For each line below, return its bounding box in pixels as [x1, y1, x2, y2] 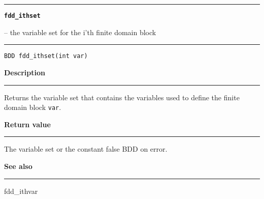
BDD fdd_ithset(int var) [4, 52, 88, 60]
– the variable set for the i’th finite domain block [4, 26, 156, 37]
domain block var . [4, 102, 61, 112]
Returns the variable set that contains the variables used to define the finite [4, 92, 240, 102]
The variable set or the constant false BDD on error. [4, 144, 168, 154]
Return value [4, 119, 51, 129]
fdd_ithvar [4, 185, 38, 196]
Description [4, 67, 46, 77]
